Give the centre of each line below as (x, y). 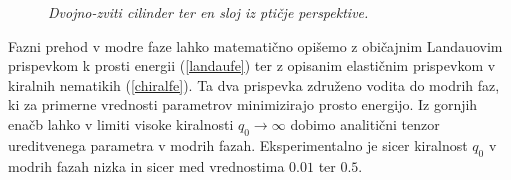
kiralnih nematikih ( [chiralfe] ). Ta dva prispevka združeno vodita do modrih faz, (254, 84)
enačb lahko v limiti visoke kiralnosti (121, 123)
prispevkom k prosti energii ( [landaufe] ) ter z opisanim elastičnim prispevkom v (252, 65)
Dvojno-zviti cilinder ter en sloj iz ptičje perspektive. (208, 12)
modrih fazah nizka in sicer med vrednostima (146, 165)
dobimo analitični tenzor (365, 123)
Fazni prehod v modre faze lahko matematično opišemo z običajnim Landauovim (255, 45)
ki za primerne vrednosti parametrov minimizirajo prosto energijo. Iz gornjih (243, 104)
